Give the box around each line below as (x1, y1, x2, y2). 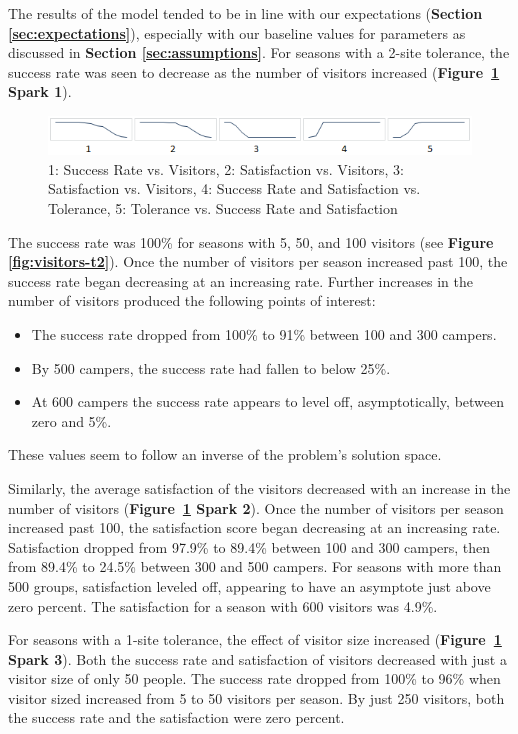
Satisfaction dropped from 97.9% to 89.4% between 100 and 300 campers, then (8, 536, 491, 557)
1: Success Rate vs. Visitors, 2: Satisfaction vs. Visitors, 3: (48, 158, 404, 179)
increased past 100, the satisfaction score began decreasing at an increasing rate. (8, 517, 501, 538)
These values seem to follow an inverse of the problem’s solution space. (8, 444, 442, 465)
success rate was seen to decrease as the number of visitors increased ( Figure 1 (8, 61, 500, 82)
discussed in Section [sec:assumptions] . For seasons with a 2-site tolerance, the (8, 42, 510, 63)
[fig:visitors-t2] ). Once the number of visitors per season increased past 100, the (8, 251, 508, 272)
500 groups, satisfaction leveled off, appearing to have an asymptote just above (8, 575, 491, 596)
